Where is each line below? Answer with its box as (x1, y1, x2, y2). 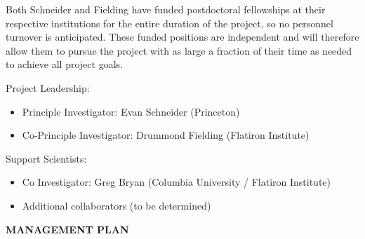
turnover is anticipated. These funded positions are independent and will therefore (6, 29, 359, 44)
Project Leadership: (6, 80, 90, 95)
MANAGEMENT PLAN (6, 221, 129, 236)
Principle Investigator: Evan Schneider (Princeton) (22, 104, 240, 118)
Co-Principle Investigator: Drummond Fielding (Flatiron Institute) (22, 128, 310, 142)
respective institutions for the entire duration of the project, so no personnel (6, 15, 333, 30)
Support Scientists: (6, 151, 87, 165)
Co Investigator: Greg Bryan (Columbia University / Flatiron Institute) (22, 175, 331, 189)
